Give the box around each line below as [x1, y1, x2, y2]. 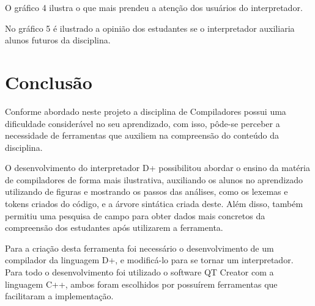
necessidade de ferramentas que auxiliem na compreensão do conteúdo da [5, 129, 279, 142]
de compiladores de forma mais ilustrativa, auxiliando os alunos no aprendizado [5, 173, 303, 186]
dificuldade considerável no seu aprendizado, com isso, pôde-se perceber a [5, 117, 280, 129]
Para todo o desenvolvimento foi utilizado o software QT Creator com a [5, 266, 274, 279]
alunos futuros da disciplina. [5, 34, 111, 46]
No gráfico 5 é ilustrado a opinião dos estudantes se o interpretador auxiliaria [5, 21, 295, 34]
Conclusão [5, 69, 92, 94]
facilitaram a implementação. [5, 290, 114, 302]
